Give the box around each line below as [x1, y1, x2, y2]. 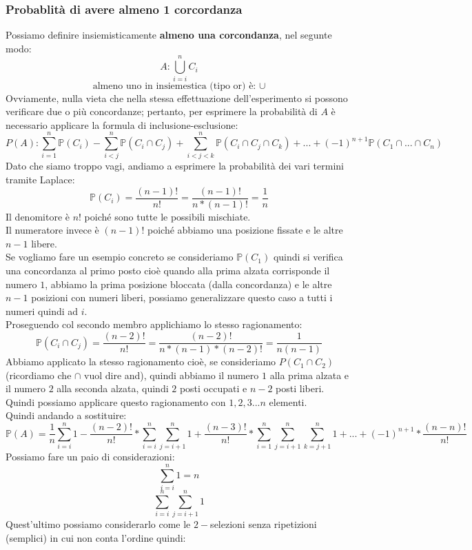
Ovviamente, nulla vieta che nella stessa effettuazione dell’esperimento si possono [6, 90, 348, 105]
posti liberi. [276, 381, 325, 396]
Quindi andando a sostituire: [6, 408, 127, 422]
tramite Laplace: [6, 172, 75, 187]
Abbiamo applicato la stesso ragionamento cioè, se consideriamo [6, 354, 276, 369]
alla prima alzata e [269, 367, 349, 382]
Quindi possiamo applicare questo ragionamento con [6, 394, 226, 409]
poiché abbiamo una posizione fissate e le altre [147, 223, 343, 237]
